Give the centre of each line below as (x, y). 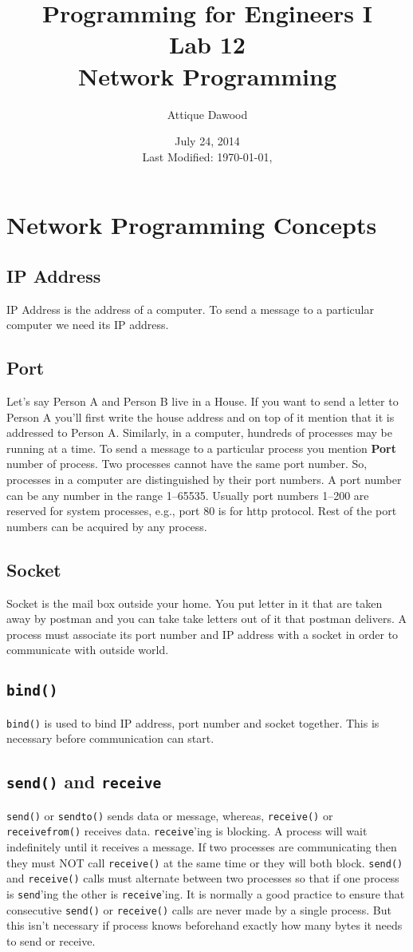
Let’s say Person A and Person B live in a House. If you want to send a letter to (203, 401)
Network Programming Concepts (192, 225)
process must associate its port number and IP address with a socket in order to (203, 634)
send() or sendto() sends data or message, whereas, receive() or (170, 815)
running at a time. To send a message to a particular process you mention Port (201, 448)
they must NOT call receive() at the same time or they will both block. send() (205, 862)
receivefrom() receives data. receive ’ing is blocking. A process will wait (187, 831)
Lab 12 (207, 44)
